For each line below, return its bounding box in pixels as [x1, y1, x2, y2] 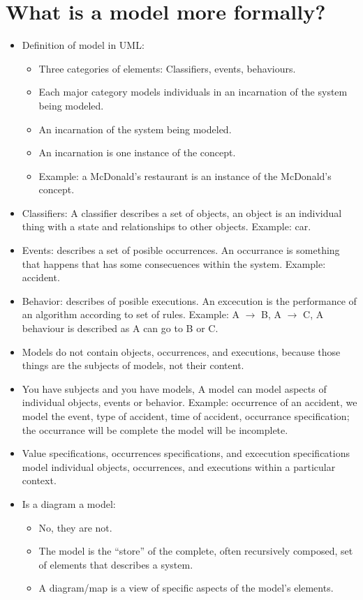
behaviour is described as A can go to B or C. [22, 321, 218, 336]
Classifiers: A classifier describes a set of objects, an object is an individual [22, 205, 342, 220]
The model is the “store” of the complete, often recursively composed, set [38, 543, 353, 558]
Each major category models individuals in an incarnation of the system [38, 84, 348, 99]
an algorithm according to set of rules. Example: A [22, 307, 239, 322]
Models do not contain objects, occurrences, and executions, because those [22, 344, 341, 359]
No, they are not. [38, 520, 112, 534]
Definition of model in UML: [22, 38, 145, 52]
